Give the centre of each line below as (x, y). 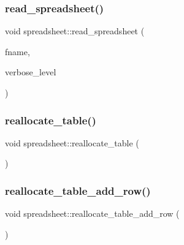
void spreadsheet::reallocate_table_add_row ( (92, 213)
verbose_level (31, 72)
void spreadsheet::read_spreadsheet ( (75, 31)
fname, (17, 51)
